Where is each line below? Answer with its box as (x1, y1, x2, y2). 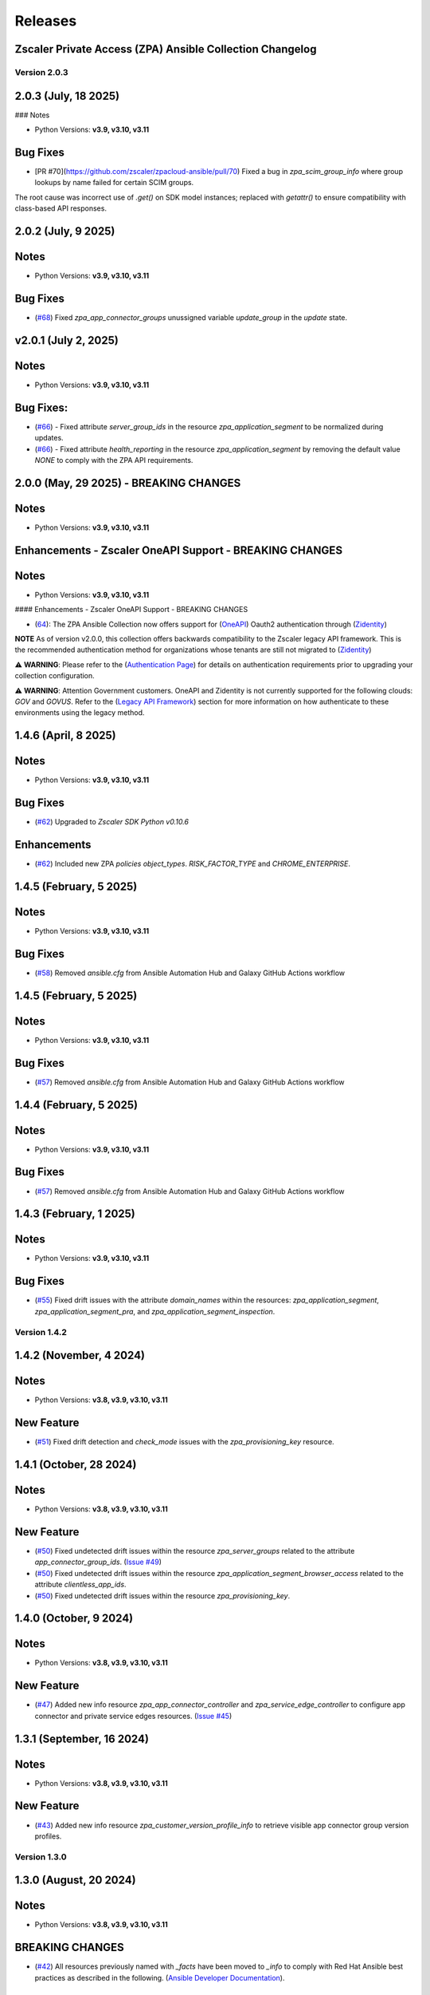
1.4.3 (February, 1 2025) (14, 1207, 135, 1221)
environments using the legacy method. (14, 708, 145, 717)
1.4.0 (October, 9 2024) (14, 1612, 134, 1626)
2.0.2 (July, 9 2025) (14, 224, 115, 238)
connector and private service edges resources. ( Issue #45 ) (34, 1711, 233, 1720)
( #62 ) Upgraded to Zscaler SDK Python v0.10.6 (34, 817, 190, 827)
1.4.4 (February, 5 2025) (14, 1098, 139, 1112)
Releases (14, 12, 77, 30)
